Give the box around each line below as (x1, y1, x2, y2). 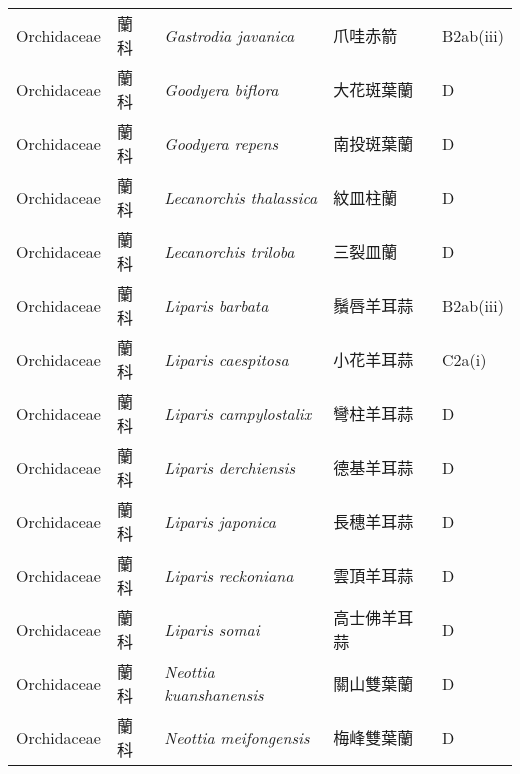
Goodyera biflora (164, 77, 279, 101)
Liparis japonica (164, 509, 276, 533)
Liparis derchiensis (164, 455, 295, 479)
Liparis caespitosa (164, 347, 289, 371)
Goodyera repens (164, 131, 279, 155)
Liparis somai (164, 617, 260, 641)
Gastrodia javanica (164, 23, 295, 47)
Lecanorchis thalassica (164, 185, 318, 209)
